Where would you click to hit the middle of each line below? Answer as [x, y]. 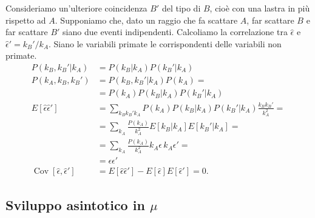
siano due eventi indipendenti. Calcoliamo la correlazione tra [175, 32]
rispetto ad [26, 20]
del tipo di [181, 8]
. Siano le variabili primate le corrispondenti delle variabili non [165, 43]
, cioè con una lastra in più [260, 8]
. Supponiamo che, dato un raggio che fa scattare [146, 20]
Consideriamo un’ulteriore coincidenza [76, 8]
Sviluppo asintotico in [75, 204]
